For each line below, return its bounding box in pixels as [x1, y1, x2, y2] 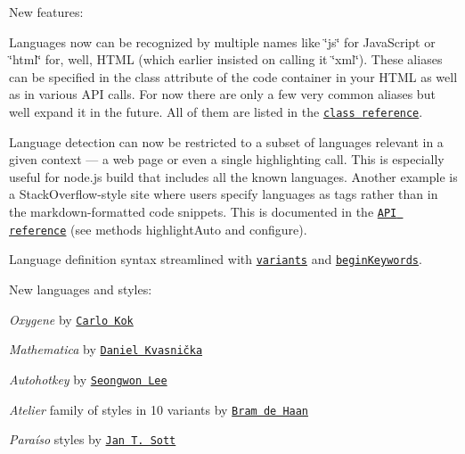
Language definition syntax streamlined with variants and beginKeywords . [9, 250, 422, 268]
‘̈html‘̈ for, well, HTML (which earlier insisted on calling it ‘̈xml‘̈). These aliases [9, 50, 443, 69]
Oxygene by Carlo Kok [9, 310, 134, 328]
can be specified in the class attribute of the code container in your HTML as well [9, 67, 458, 86]
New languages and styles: [9, 279, 152, 298]
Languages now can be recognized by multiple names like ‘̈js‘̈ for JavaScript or [9, 32, 436, 51]
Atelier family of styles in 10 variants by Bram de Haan [9, 400, 309, 418]
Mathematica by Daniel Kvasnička [9, 340, 203, 359]
